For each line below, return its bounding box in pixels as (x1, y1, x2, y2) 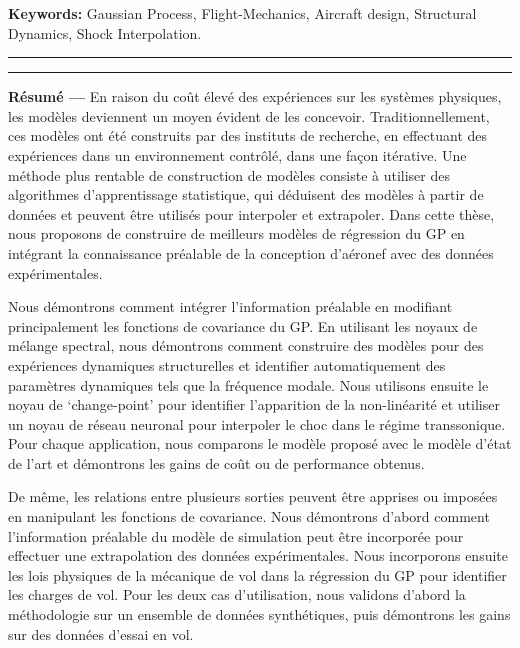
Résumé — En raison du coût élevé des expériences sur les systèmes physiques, (8, 86, 502, 107)
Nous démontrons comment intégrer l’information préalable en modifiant (8, 296, 453, 317)
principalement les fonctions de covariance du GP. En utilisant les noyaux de (8, 315, 478, 336)
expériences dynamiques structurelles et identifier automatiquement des (8, 354, 446, 375)
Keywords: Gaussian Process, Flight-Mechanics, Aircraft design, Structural (8, 3, 477, 23)
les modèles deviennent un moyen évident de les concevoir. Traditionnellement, (8, 105, 490, 126)
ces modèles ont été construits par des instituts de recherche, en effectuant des (8, 125, 488, 146)
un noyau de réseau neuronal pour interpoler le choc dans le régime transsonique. (8, 413, 506, 434)
